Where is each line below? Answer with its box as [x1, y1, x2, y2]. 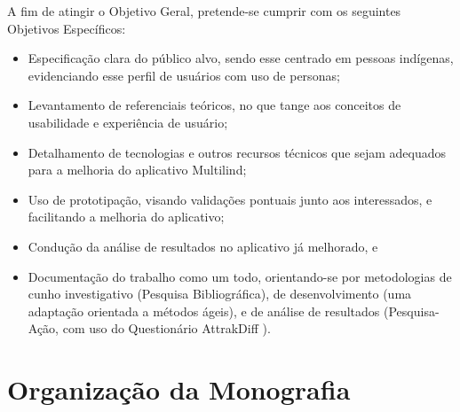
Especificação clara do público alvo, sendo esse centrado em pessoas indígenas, [28, 49, 454, 67]
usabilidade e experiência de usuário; [28, 113, 228, 131]
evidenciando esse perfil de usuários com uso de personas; [28, 66, 340, 84]
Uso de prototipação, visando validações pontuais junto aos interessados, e [28, 190, 432, 208]
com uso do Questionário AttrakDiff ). [62, 319, 271, 338]
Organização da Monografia [7, 371, 351, 408]
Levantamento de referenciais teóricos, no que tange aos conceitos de [28, 96, 401, 114]
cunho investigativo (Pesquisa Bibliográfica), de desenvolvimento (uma [28, 284, 412, 303]
